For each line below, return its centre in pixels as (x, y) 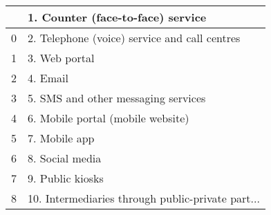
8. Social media (65, 158)
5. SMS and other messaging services (117, 98)
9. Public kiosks (66, 178)
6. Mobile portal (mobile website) (109, 118)
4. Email (48, 78)
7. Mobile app (61, 138)
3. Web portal (61, 58)
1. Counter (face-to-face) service (117, 17)
